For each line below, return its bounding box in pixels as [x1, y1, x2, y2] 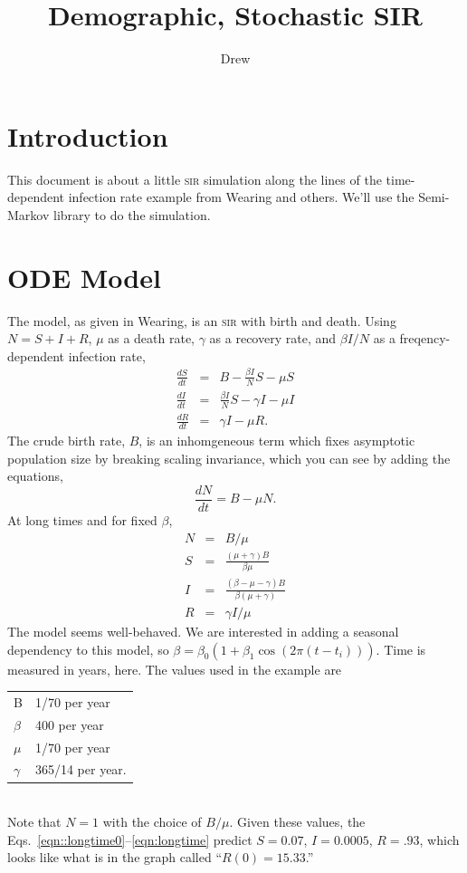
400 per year [34, 715, 104, 734]
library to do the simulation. [52, 205, 211, 224]
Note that [7, 812, 62, 831]
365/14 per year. [34, 760, 127, 779]
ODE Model [7, 258, 161, 295]
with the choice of [102, 812, 202, 831]
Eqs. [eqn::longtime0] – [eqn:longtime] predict [7, 830, 253, 849]
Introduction [7, 117, 168, 154]
